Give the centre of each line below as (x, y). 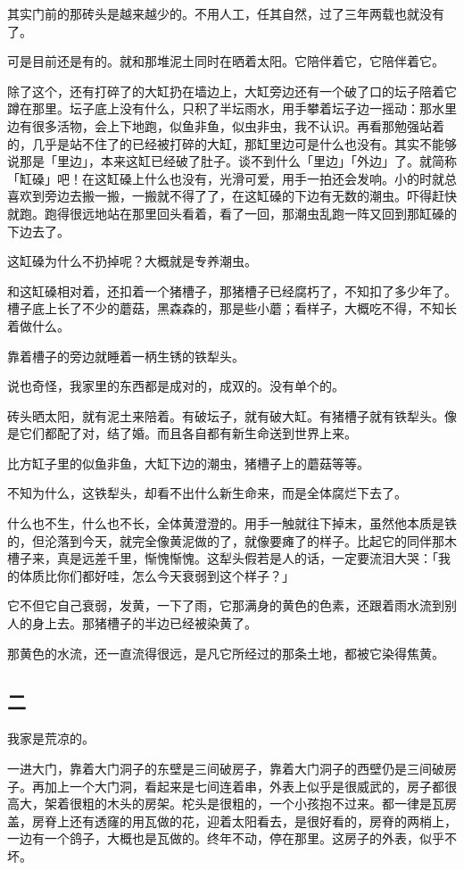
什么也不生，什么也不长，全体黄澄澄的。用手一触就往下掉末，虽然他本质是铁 (232, 523)
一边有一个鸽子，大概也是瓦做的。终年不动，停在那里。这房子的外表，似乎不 (232, 838)
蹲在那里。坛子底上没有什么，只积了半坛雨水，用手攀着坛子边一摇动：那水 (226, 108)
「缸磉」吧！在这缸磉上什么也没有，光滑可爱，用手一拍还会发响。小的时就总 (232, 178)
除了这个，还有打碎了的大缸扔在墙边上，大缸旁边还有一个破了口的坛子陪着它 (232, 91)
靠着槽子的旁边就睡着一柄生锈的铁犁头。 (126, 356)
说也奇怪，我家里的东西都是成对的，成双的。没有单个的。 (176, 386)
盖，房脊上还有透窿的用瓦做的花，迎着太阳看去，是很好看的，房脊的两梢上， (232, 820)
